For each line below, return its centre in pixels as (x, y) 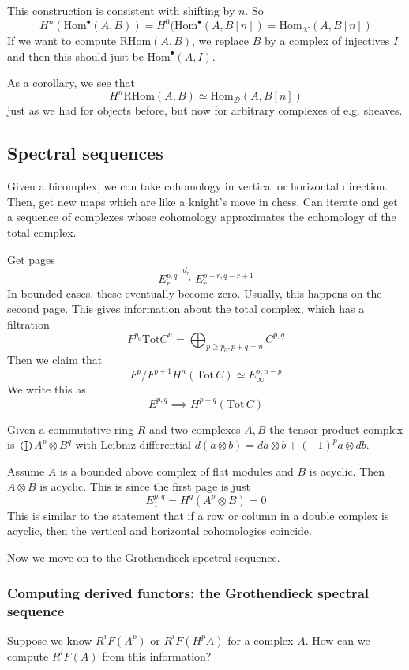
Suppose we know (50, 640)
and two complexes (195, 429)
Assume (26, 471)
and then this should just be (75, 56)
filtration (28, 324)
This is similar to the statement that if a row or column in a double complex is (198, 515)
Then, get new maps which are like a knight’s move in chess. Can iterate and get (203, 201)
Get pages (31, 259)
